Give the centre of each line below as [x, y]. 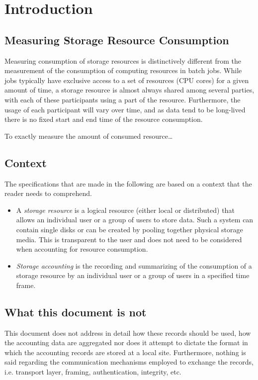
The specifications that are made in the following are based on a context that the [128, 183]
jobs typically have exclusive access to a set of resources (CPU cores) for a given [127, 80]
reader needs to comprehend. [48, 193]
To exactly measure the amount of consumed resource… [89, 136]
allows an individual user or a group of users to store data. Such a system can [135, 220]
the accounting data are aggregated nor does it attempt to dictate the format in [126, 342]
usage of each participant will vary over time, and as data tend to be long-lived [125, 109]
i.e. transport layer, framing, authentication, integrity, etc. [93, 372]
